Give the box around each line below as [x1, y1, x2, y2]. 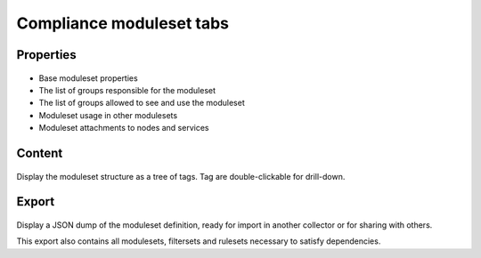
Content [16, 145, 63, 160]
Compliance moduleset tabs [16, 13, 230, 33]
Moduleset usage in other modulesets [38, 109, 178, 120]
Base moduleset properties [38, 72, 138, 84]
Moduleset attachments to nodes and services [38, 123, 209, 133]
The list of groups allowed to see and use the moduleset [38, 98, 245, 109]
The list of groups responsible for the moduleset [38, 85, 216, 95]
